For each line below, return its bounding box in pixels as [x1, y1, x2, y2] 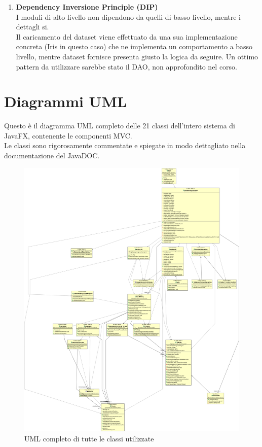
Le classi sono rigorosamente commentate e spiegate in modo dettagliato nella [4, 140, 246, 151]
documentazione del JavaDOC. [4, 150, 100, 161]
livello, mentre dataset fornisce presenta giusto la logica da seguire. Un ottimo [16, 51, 258, 61]
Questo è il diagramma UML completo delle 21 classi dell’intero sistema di [4, 120, 235, 131]
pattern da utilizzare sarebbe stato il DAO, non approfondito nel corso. [16, 61, 238, 72]
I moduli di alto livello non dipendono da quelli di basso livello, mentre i [16, 11, 241, 22]
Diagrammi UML [4, 91, 127, 112]
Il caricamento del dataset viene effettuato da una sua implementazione [16, 31, 238, 42]
